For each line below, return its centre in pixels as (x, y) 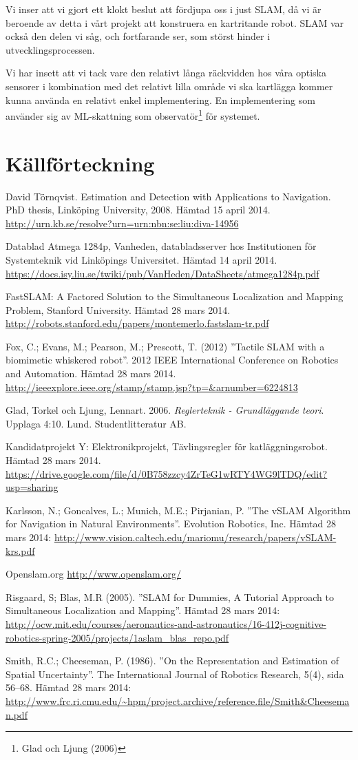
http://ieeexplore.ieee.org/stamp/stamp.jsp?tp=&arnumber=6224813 (152, 387)
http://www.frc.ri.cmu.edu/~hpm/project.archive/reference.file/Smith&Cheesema (178, 700)
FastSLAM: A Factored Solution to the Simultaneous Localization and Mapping (175, 296)
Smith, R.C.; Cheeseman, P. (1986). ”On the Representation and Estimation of (172, 661)
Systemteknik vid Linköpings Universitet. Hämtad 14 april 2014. (141, 259)
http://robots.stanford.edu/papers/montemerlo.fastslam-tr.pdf (137, 323)
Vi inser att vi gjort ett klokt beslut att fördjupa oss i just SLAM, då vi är (164, 9)
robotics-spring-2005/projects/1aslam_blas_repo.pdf (117, 637)
